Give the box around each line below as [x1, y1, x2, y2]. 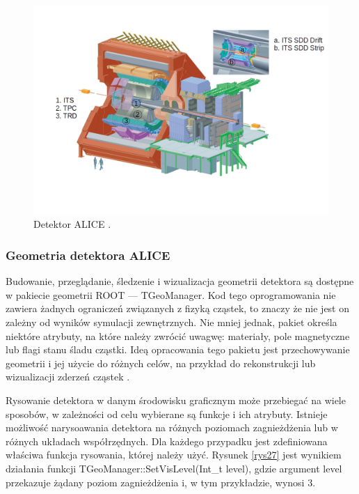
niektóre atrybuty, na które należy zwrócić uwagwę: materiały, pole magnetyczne [6, 328, 350, 343]
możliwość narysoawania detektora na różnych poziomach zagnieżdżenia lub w [6, 420, 338, 435]
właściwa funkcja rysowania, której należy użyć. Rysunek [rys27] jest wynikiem [6, 447, 342, 462]
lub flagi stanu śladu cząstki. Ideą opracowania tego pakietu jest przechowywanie [6, 342, 350, 357]
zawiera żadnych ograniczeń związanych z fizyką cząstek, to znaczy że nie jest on [6, 301, 350, 316]
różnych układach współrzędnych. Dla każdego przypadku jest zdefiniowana [6, 433, 328, 448]
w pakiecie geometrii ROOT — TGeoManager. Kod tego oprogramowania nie [6, 287, 336, 302]
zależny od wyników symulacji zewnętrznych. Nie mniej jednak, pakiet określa [6, 314, 337, 329]
